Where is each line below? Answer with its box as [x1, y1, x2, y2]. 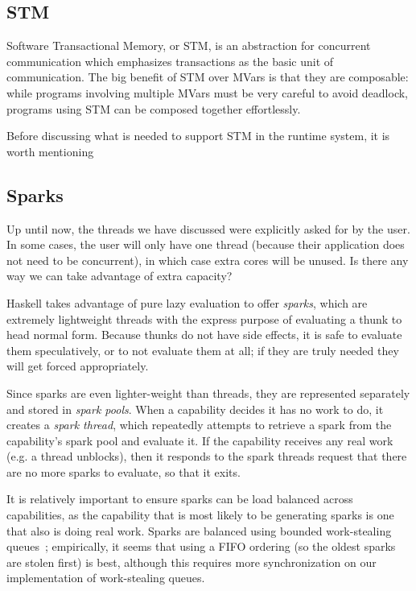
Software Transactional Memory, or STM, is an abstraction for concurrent [6, 37, 371, 54]
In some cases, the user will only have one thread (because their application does [6, 236, 405, 253]
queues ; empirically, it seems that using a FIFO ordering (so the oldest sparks [6, 538, 396, 555]
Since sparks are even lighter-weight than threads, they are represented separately [6, 384, 410, 401]
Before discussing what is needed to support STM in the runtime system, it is [6, 127, 390, 144]
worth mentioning [6, 143, 94, 159]
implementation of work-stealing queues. [6, 569, 205, 586]
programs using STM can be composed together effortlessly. [6, 100, 301, 117]
